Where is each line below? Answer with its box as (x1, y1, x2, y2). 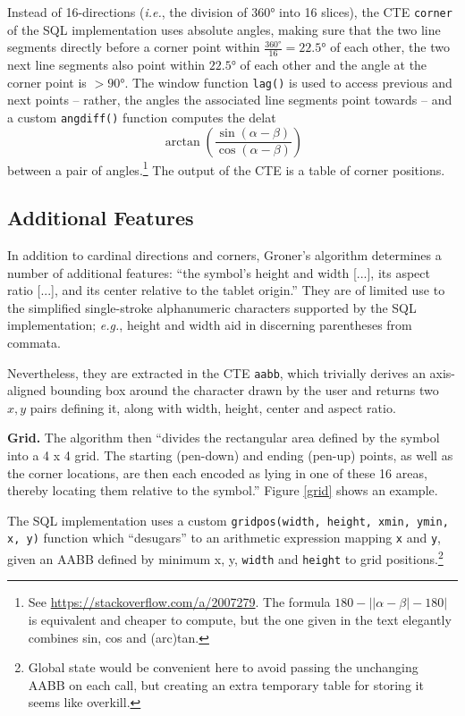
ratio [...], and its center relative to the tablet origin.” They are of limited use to (7, 281, 445, 299)
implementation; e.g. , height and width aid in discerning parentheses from (7, 316, 412, 334)
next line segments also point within (7, 55, 206, 74)
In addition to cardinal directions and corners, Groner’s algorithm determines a (7, 246, 442, 265)
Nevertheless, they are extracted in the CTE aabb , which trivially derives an (7, 363, 426, 382)
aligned (7, 381, 46, 400)
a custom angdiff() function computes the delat (7, 107, 276, 126)
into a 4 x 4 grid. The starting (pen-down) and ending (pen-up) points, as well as (7, 446, 453, 465)
